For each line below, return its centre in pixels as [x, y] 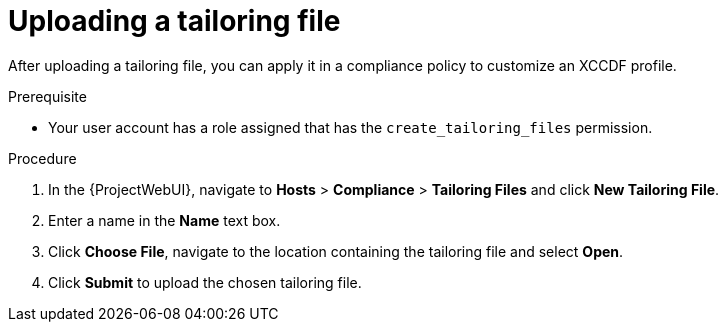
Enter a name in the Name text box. [164, 220]
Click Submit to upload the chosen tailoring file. [205, 282]
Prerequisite [47, 96]
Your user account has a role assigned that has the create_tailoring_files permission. [350, 127]
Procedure [42, 158]
